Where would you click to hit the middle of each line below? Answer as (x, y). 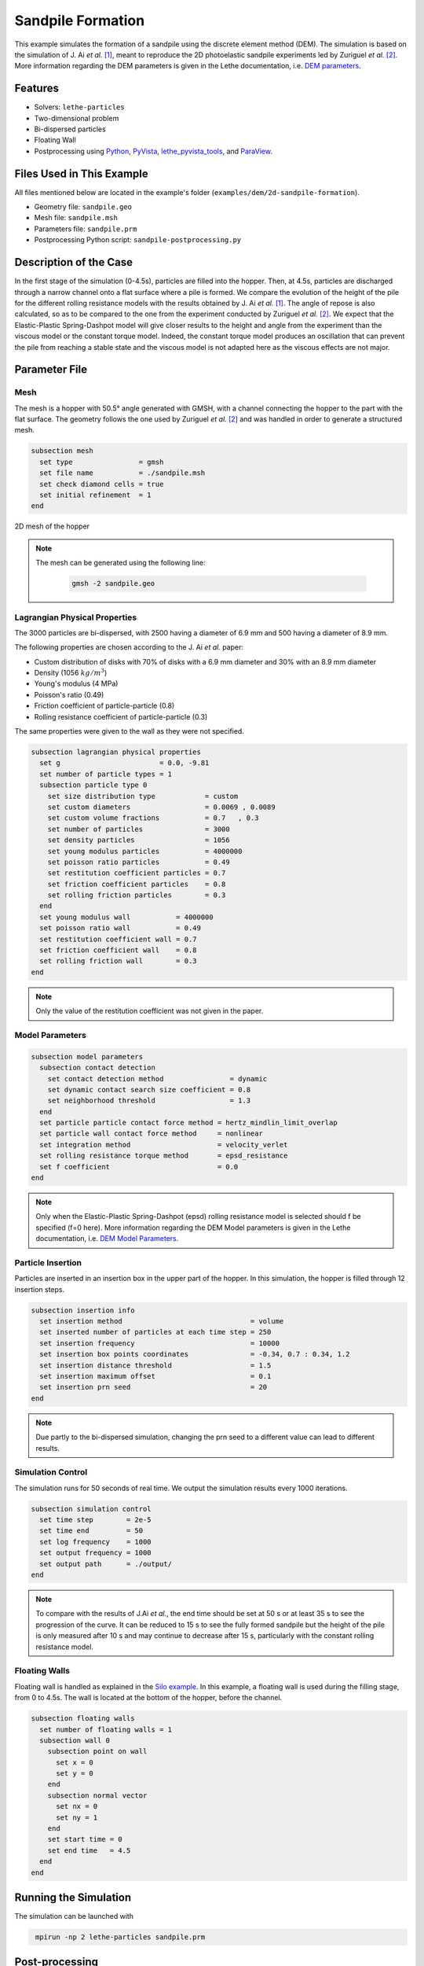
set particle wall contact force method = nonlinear (151, 1134)
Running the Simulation (73, 1897)
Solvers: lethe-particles (79, 107)
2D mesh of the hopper (52, 526)
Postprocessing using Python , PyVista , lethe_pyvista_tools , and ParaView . (153, 151)
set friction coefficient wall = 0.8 (118, 950)
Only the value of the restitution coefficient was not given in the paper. (150, 1011)
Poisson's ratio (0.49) (69, 694)
